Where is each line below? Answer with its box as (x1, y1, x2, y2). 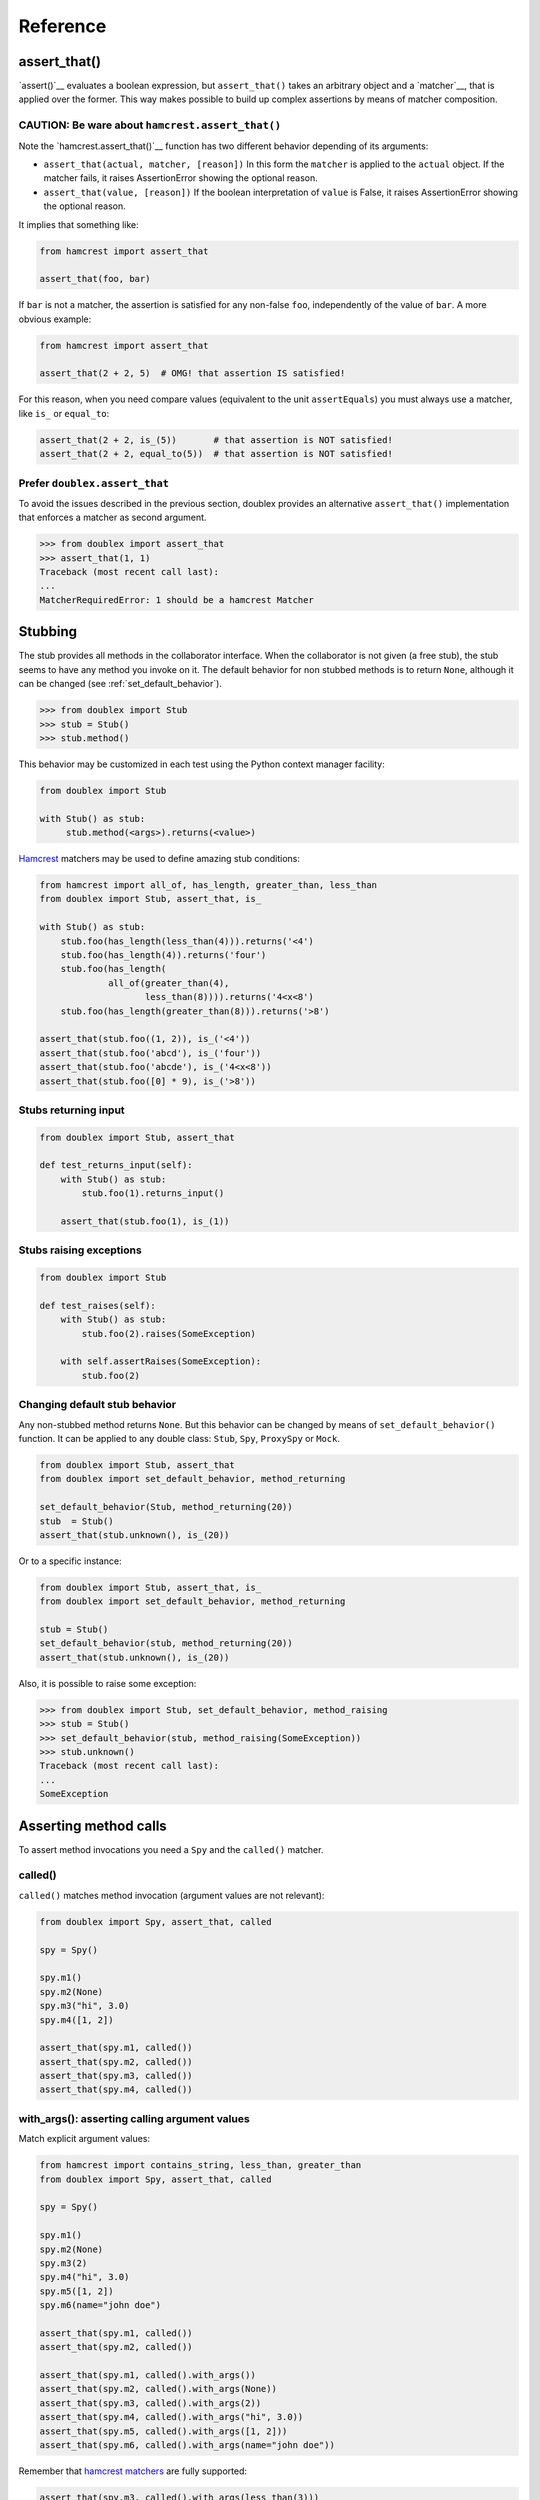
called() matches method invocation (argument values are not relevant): (18, 1889, 325, 1901)
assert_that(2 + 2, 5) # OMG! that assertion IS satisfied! (39, 368, 346, 379)
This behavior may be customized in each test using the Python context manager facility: (18, 758, 385, 770)
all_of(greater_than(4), (108, 977, 230, 989)
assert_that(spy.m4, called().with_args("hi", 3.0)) (39, 2411, 304, 2423)
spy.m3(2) (39, 2257, 88, 2269)
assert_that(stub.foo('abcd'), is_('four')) (39, 1047, 262, 1059)
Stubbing (18, 623, 78, 640)
